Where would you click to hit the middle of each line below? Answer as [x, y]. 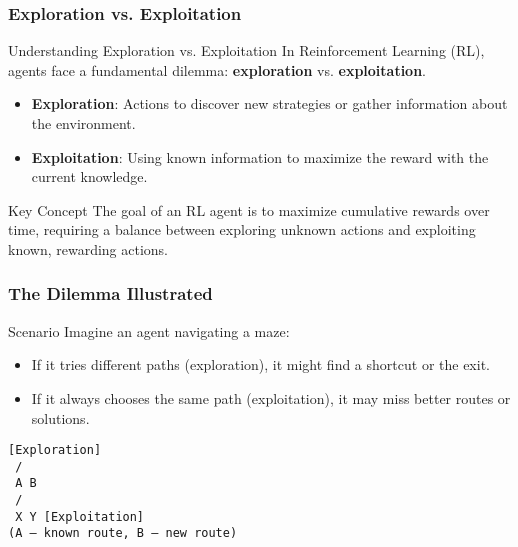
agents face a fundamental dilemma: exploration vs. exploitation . [217, 69]
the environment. [83, 123]
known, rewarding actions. [88, 248]
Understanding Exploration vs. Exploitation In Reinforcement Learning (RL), [246, 50]
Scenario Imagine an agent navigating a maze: [149, 330]
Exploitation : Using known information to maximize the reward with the [260, 156]
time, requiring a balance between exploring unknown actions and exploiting [242, 229]
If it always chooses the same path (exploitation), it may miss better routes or [271, 397]
